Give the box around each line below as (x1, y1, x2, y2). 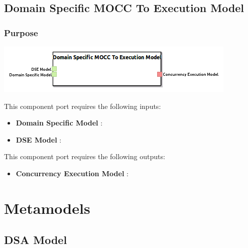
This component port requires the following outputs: (4, 151, 165, 162)
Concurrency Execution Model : (16, 168, 129, 178)
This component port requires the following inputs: (4, 100, 161, 111)
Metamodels (4, 197, 90, 218)
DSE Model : (16, 134, 62, 145)
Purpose (4, 26, 38, 39)
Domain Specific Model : (16, 117, 103, 128)
